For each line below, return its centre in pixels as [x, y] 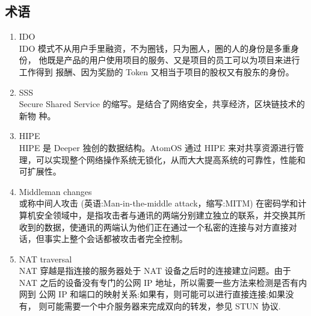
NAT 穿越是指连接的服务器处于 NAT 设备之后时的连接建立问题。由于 [155, 271]
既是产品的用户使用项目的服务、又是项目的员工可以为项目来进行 [174, 60]
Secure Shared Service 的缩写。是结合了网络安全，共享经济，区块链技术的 [162, 104]
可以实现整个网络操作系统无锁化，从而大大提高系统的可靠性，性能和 [171, 159]
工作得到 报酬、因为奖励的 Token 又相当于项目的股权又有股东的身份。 [156, 71]
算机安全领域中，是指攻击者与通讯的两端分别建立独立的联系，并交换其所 [162, 215]
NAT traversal [45, 259]
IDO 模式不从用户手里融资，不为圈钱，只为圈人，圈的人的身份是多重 [155, 48]
